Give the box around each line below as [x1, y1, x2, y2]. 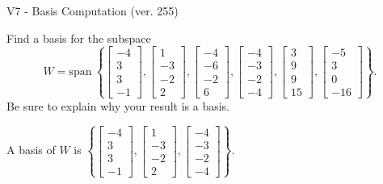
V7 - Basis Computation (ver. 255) [6, 2, 179, 19]
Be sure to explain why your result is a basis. [6, 97, 230, 114]
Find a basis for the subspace [6, 29, 151, 46]
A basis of [6, 141, 56, 158]
